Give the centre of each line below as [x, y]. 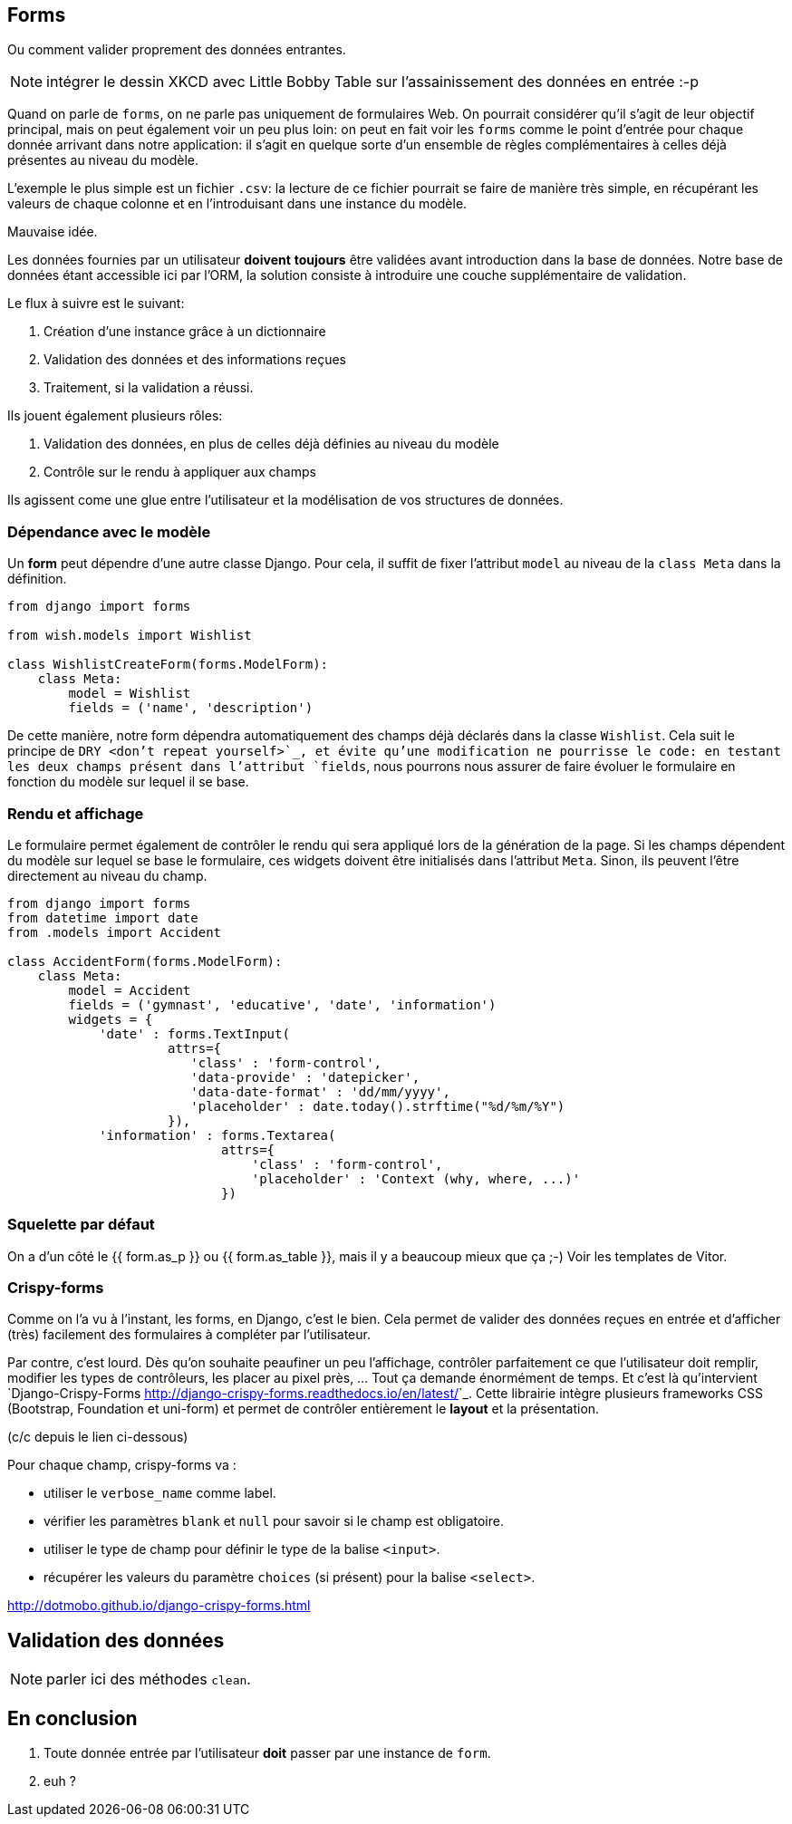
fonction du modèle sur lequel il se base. [128, 782]
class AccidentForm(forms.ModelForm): [145, 961]
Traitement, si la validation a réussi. [149, 388]
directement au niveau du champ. [107, 875]
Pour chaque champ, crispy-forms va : [122, 1465]
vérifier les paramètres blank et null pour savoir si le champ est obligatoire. [274, 1521]
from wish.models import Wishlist [130, 636]
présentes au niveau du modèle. [103, 160]
